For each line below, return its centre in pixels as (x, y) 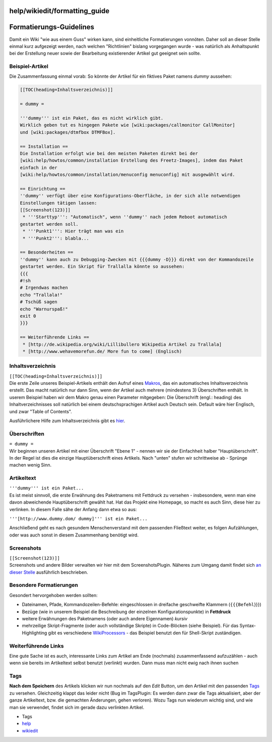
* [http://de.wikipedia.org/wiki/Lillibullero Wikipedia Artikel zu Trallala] (122, 344)
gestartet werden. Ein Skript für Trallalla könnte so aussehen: (102, 267)
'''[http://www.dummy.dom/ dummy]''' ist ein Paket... (79, 518)
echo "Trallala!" (41, 295)
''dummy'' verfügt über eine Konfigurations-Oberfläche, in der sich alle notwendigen (130, 196)
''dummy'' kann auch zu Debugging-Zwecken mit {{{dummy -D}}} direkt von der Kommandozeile (137, 259)
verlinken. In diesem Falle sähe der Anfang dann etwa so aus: (73, 509)
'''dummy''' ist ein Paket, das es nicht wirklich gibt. (92, 118)
